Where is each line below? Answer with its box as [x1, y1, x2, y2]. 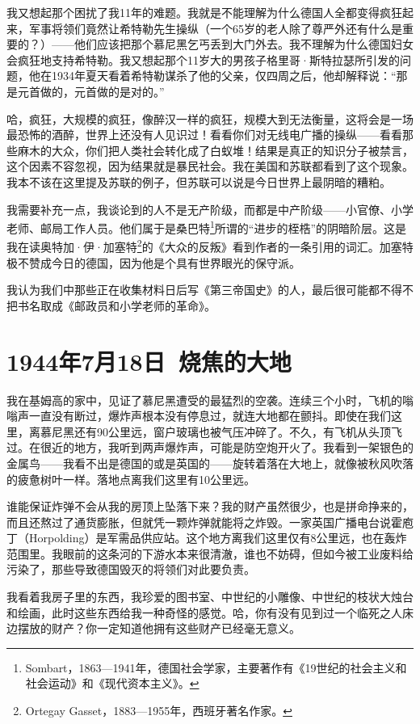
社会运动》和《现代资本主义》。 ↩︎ [25, 675, 199, 692]
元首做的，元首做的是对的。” [17, 82, 165, 99]
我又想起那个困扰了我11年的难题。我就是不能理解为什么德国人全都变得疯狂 [6, 4, 402, 20]
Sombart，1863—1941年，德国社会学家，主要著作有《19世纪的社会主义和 [25, 659, 407, 676]
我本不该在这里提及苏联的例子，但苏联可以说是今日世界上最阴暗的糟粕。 [6, 173, 391, 190]
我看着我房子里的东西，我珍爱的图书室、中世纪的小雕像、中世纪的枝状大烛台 [6, 588, 414, 605]
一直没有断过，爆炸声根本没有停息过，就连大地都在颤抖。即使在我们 [28, 407, 391, 424]
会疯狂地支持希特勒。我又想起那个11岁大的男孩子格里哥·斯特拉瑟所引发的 [6, 51, 400, 68]
